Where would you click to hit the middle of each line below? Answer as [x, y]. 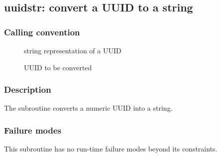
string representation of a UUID [73, 50]
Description [28, 89]
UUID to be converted [58, 67]
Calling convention [42, 32]
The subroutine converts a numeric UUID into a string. [88, 108]
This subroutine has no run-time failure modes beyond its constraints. [111, 149]
